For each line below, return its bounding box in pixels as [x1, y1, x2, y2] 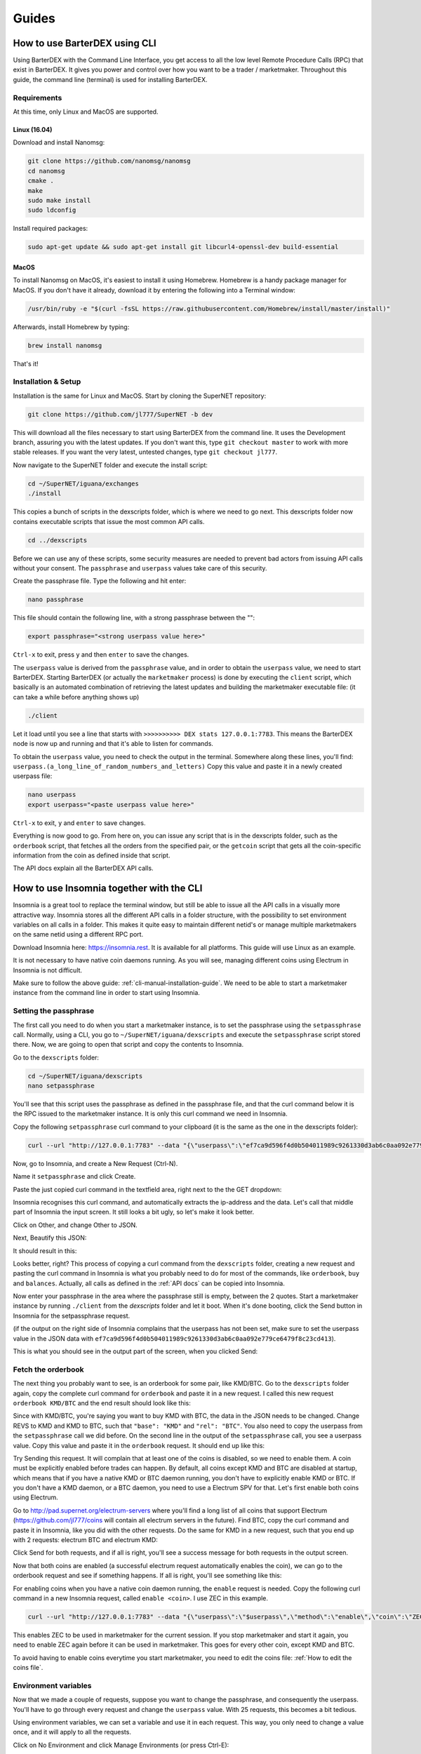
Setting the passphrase [13, 1006, 95, 1016]
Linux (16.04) [13, 125, 53, 133]
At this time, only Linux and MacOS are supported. [13, 107, 159, 116]
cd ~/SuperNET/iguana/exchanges [27, 479, 140, 488]
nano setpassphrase [27, 1082, 95, 1090]
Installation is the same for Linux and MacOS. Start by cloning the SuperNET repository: [13, 391, 267, 400]
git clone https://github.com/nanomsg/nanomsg [27, 157, 191, 165]
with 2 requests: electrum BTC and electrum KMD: [13, 1536, 158, 1544]
